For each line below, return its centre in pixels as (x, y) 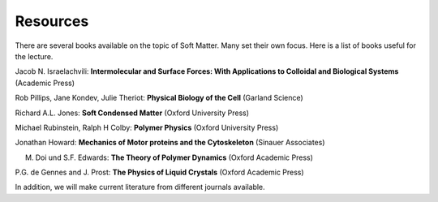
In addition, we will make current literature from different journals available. (140, 187)
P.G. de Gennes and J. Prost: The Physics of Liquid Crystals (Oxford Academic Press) (159, 172)
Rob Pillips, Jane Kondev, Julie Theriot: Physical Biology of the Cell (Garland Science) (159, 98)
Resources (52, 21)
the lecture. (34, 56)
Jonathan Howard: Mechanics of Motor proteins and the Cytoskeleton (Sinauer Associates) (170, 143)
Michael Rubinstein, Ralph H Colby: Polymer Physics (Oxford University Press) (147, 127)
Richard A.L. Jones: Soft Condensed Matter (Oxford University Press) (132, 113)
